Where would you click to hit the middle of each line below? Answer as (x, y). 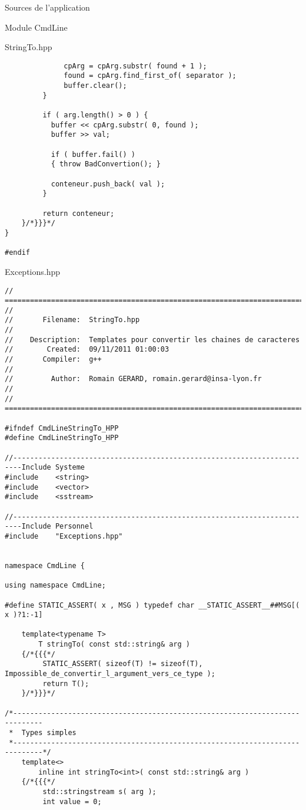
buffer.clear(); (95, 86)
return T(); (66, 683)
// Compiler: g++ (53, 360)
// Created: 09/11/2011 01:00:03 (87, 350)
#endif (17, 253)
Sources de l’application (47, 7)
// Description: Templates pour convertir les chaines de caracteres (152, 340)
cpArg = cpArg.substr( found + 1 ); (135, 66)
